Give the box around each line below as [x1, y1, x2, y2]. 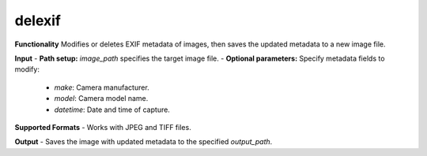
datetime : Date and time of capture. [54, 105, 170, 114]
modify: [14, 65, 40, 74]
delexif [14, 12, 62, 29]
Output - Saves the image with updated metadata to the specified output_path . [14, 137, 273, 147]
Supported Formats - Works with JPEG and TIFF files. [14, 122, 191, 132]
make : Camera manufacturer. [54, 83, 149, 92]
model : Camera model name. [54, 94, 149, 103]
